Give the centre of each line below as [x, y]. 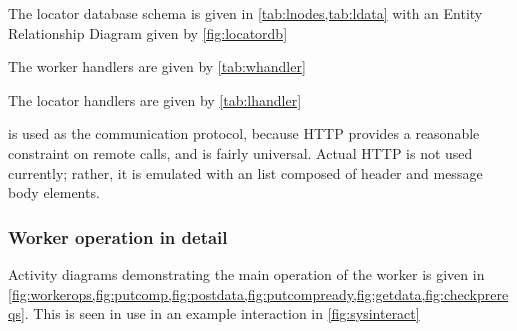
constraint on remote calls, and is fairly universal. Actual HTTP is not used [240, 152]
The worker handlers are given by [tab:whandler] [157, 66]
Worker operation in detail [118, 236]
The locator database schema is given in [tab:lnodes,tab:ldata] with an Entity [245, 13]
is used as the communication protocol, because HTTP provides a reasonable [244, 133]
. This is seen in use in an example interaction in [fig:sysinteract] [222, 313]
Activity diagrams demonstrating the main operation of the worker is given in [246, 273]
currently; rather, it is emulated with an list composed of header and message [245, 172]
